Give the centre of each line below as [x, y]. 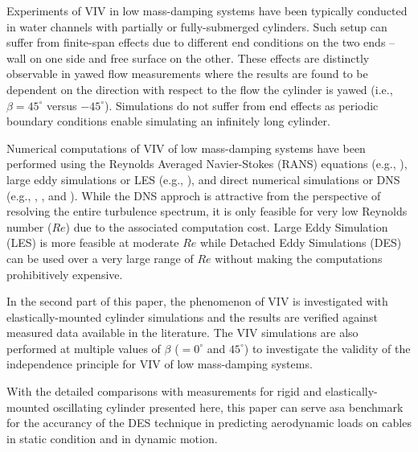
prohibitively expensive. [65, 274]
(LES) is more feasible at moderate [93, 242]
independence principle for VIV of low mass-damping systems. [160, 364]
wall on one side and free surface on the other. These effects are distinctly [188, 58]
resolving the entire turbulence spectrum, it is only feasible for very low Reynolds [207, 211]
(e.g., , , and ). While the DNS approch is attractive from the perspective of [194, 195]
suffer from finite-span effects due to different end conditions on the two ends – [201, 42]
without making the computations [299, 258]
